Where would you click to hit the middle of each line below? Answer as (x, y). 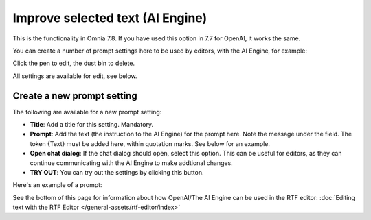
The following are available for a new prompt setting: (87, 112)
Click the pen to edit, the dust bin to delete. (74, 63)
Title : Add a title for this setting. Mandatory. (92, 125)
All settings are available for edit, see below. (75, 76)
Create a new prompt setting (75, 96)
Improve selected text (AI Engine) (110, 18)
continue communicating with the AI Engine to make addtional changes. (131, 163)
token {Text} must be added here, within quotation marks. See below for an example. (150, 143)
